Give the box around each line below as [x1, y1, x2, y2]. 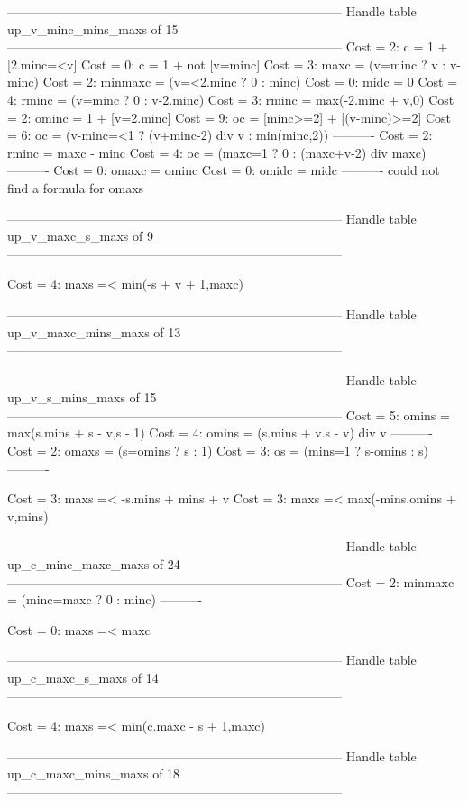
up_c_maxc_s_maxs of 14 [7, 668, 159, 686]
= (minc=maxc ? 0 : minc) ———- [7, 590, 203, 609]
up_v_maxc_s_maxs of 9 [7, 226, 153, 245]
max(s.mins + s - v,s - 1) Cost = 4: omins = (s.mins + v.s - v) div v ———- [7, 423, 433, 442]
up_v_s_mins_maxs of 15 [7, 388, 157, 407]
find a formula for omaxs [7, 178, 144, 197]
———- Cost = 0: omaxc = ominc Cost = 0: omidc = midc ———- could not [7, 161, 440, 180]
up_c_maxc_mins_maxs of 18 [7, 764, 180, 783]
